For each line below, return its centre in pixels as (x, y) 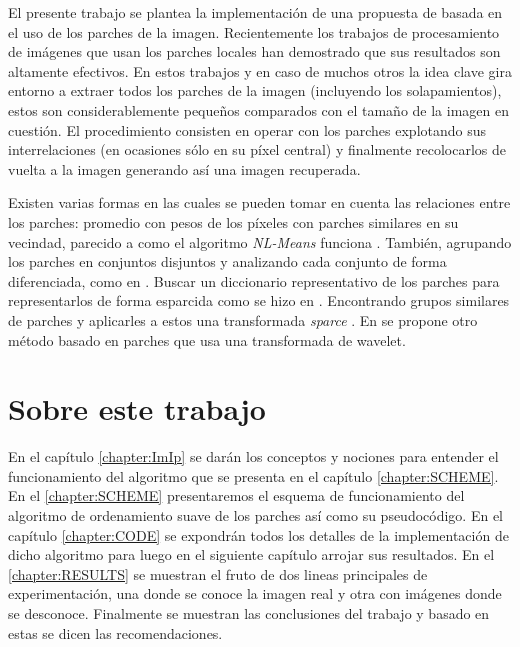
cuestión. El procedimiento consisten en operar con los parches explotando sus (247, 129)
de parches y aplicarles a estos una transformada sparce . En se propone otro (243, 319)
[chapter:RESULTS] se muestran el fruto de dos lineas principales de (218, 573)
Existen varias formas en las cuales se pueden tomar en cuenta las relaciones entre (259, 202)
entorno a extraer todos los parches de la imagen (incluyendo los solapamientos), (255, 90)
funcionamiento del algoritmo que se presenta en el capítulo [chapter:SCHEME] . (253, 475)
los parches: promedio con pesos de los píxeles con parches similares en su (233, 221)
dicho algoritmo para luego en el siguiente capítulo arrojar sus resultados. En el (251, 554)
